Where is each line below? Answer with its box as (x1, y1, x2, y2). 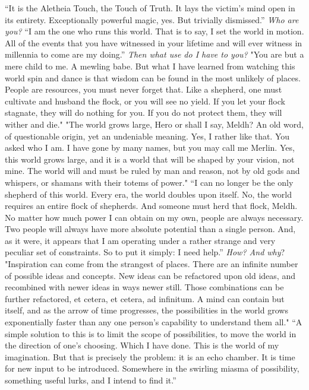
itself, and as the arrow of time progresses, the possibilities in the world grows (5, 304, 288, 316)
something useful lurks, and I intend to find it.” (5, 374, 176, 386)
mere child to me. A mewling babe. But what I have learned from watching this (5, 59, 295, 72)
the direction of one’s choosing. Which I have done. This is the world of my (5, 339, 279, 351)
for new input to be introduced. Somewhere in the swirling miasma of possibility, (5, 362, 299, 375)
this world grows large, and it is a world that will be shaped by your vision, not (5, 153, 295, 165)
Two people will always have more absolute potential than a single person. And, (5, 223, 296, 235)
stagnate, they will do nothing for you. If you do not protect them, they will (5, 106, 282, 119)
